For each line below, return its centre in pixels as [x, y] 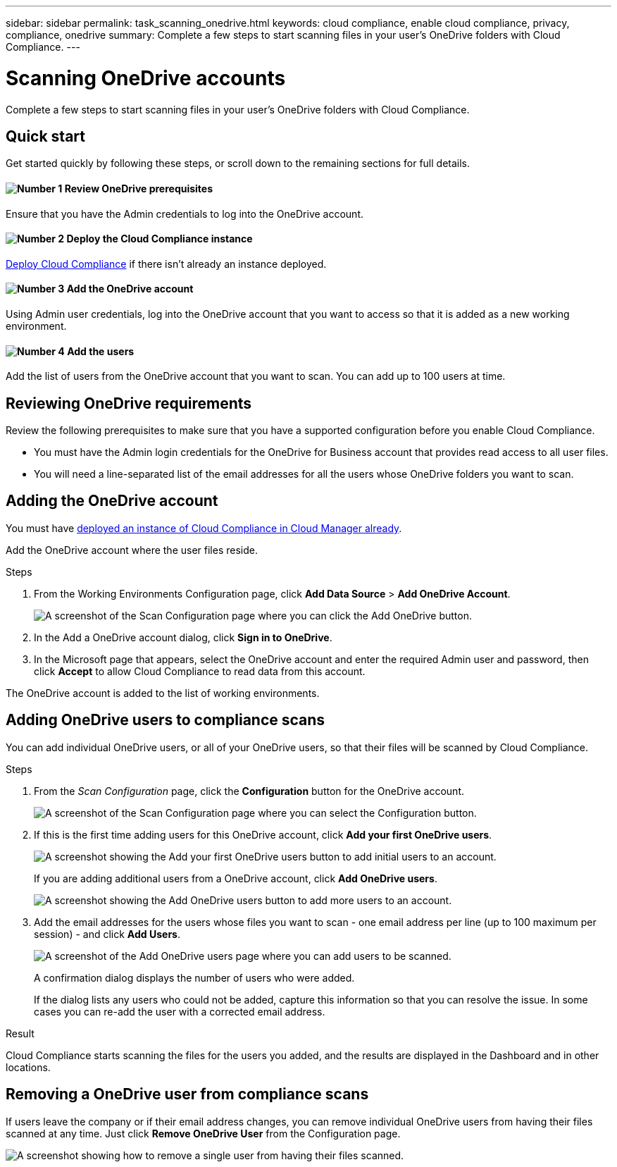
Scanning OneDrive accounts [146, 78]
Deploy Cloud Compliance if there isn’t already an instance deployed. [166, 264]
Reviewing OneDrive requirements [129, 403]
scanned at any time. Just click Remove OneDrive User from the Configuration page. [203, 1133]
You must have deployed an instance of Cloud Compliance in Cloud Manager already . [204, 528]
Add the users [101, 351]
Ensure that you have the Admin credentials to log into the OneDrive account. [185, 214]
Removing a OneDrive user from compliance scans [187, 1094]
